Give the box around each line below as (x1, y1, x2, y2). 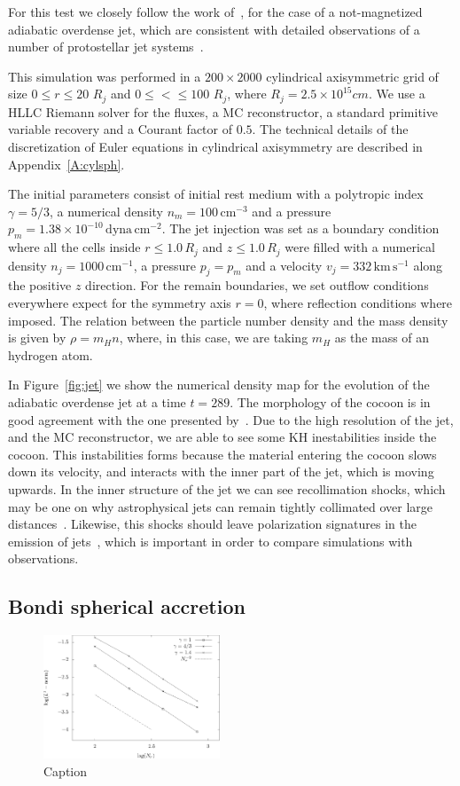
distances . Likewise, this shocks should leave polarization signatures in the (8, 515, 417, 533)
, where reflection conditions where (263, 294, 453, 312)
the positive (8, 276, 72, 295)
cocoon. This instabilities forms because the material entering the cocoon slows (8, 444, 437, 463)
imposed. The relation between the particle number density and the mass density (8, 310, 448, 329)
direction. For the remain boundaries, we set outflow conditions (85, 276, 429, 295)
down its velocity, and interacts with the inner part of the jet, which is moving (8, 462, 434, 481)
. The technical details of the (252, 120, 409, 138)
